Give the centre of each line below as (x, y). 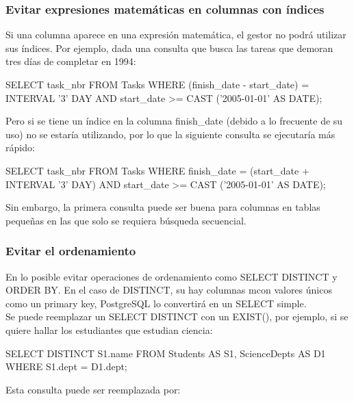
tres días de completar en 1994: (71, 61)
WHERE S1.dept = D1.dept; (66, 366)
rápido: (20, 147)
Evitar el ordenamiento (71, 251)
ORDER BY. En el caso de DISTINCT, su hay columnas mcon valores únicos (169, 290)
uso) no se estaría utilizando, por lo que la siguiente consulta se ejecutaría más (170, 134)
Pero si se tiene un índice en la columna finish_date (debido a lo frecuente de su (174, 121)
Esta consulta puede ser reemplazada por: (93, 389)
